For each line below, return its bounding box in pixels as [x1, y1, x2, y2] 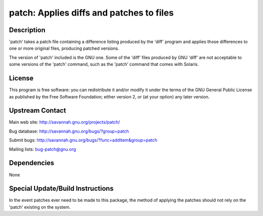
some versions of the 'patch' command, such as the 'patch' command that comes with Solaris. [9, 61, 199, 67]
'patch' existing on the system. [9, 204, 71, 210]
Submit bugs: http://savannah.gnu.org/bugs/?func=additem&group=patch [9, 137, 158, 143]
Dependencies [9, 159, 55, 167]
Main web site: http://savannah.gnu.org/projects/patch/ [9, 119, 120, 125]
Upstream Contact [9, 106, 66, 115]
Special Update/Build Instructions [9, 184, 114, 193]
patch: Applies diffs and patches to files [9, 7, 174, 18]
